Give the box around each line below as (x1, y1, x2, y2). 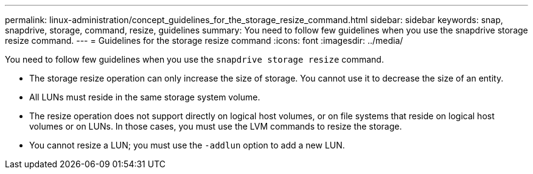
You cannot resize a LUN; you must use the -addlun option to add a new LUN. (29, 140, 345, 150)
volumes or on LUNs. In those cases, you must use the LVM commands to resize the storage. (29, 121, 402, 131)
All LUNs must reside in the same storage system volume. (29, 92, 260, 102)
